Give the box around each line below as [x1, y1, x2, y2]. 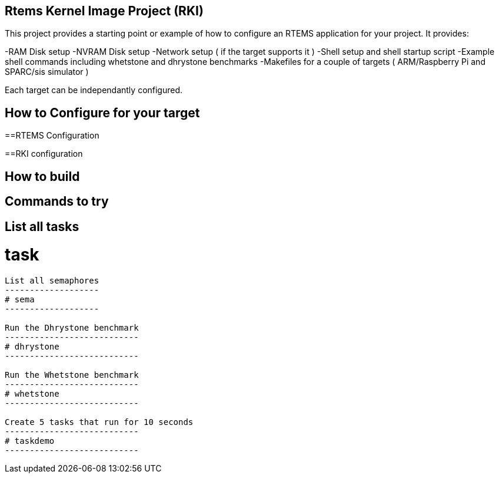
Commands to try [5, 194, 109, 209]
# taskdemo [5, 436, 55, 446]
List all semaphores [5, 276, 99, 286]
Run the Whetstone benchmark [5, 370, 139, 380]
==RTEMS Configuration [5, 130, 99, 141]
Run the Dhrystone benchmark [5, 323, 139, 333]
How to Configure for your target [5, 105, 200, 120]
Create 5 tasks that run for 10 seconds [5, 417, 194, 427]
